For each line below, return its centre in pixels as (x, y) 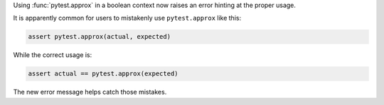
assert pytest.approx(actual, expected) (99, 37)
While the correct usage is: (53, 55)
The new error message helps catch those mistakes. (90, 92)
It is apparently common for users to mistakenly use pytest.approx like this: (127, 18)
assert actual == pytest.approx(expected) (103, 74)
